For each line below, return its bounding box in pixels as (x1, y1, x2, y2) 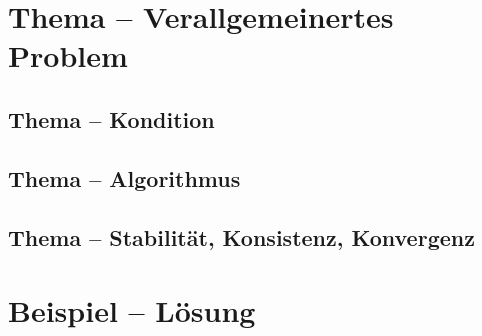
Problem (8, 35, 128, 76)
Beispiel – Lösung (8, 290, 256, 331)
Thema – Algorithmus (8, 162, 241, 193)
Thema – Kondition (8, 103, 215, 134)
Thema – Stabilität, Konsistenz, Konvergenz (8, 221, 475, 252)
